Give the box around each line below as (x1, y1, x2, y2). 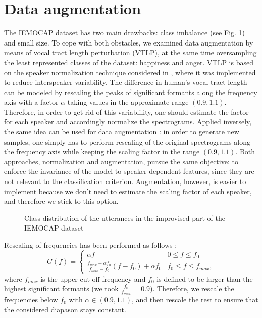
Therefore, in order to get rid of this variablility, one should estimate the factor (4, 106, 249, 117)
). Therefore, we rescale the (150, 283, 234, 294)
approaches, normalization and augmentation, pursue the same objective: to (4, 156, 238, 166)
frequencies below (4, 294, 58, 305)
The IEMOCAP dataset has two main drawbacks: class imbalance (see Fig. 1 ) (4, 27, 245, 38)
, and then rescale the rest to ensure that (132, 294, 258, 305)
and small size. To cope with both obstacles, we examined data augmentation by (4, 37, 253, 48)
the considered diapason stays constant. (4, 304, 126, 314)
